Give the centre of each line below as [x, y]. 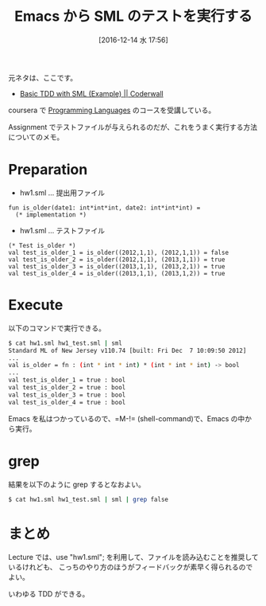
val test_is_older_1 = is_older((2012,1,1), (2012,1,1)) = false [118, 252]
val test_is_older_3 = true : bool [67, 395]
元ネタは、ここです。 [43, 77]
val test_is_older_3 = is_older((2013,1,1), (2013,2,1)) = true [117, 266]
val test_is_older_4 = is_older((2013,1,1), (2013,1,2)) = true [117, 273]
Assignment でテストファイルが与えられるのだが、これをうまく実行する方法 [133, 127]
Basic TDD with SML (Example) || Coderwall [92, 93]
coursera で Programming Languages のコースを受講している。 [112, 110]
